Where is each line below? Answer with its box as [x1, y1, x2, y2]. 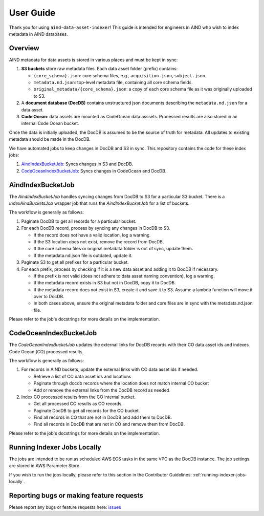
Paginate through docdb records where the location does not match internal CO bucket [33, 380, 209, 386]
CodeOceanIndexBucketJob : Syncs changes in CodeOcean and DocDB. [21, 168, 167, 173]
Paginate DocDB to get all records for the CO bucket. [33, 408, 140, 413]
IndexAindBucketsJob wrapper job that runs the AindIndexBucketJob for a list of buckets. [9, 200, 190, 206]
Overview [9, 44, 40, 52]
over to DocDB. [33, 294, 65, 300]
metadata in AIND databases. [9, 31, 68, 37]
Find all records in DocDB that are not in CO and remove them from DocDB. [33, 421, 185, 427]
